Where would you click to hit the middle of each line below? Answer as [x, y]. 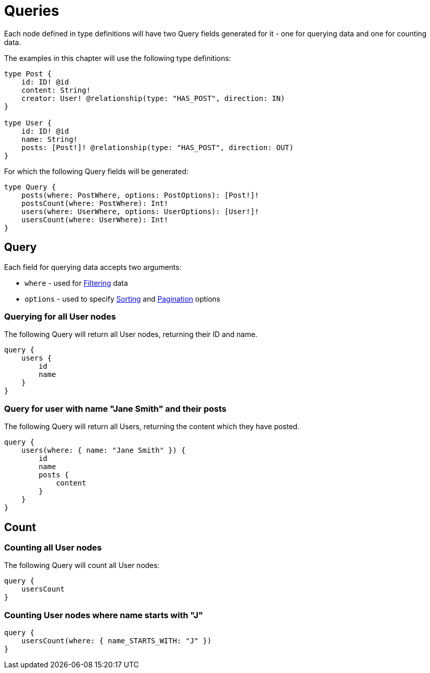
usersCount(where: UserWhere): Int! [95, 219]
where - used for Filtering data [76, 283]
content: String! [56, 90]
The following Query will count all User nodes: [82, 565]
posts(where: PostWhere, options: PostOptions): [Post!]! [140, 195]
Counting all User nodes [53, 547]
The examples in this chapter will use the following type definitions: [118, 58]
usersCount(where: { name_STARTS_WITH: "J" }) [116, 641]
